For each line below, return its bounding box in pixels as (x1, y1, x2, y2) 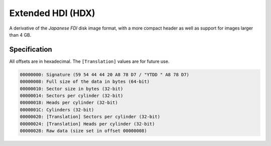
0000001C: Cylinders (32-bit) (20, 107, 94, 112)
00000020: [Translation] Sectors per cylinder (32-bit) (20, 114, 161, 120)
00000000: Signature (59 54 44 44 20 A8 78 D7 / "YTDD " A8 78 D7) (20, 72, 190, 77)
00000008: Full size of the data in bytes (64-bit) (20, 79, 150, 85)
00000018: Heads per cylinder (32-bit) (20, 100, 118, 105)
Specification (9, 45, 52, 54)
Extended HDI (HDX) (9, 8, 95, 19)
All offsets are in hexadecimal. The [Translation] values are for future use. (9, 58, 170, 64)
